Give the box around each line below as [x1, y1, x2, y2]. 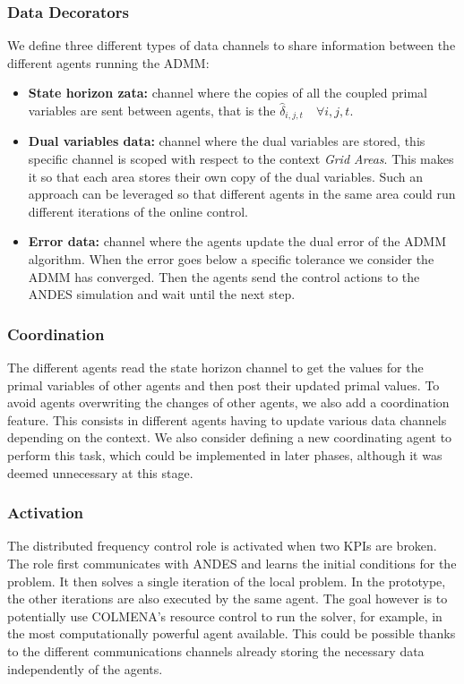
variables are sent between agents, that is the [28, 101, 276, 119]
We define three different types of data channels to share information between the [7, 36, 456, 55]
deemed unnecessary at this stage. [7, 463, 193, 482]
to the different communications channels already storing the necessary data [7, 641, 425, 660]
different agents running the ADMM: [7, 53, 210, 72]
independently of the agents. [7, 659, 163, 678]
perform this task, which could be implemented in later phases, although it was [7, 445, 443, 464]
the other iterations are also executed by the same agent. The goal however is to [7, 589, 448, 608]
